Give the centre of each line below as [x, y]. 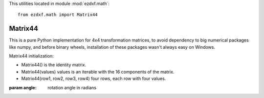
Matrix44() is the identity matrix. [54, 65]
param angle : [23, 87]
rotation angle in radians [72, 87]
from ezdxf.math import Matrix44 [58, 15]
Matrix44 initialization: [31, 56]
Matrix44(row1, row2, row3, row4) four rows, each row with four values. [94, 78]
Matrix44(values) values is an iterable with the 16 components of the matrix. [98, 72]
